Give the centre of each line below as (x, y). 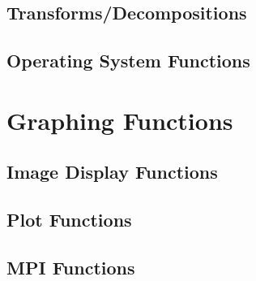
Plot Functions (69, 220)
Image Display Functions (112, 172)
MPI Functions (71, 267)
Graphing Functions (120, 120)
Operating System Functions (128, 61)
